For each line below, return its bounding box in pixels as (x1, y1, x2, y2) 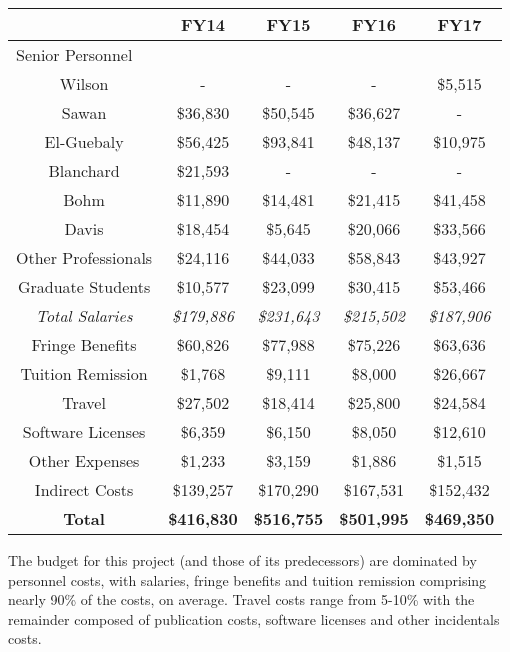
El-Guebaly (44, 130, 124, 153)
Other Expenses (28, 449, 140, 472)
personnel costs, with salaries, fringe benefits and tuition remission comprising (8, 569, 487, 590)
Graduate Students (17, 275, 151, 298)
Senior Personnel (16, 43, 133, 66)
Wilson (59, 72, 109, 95)
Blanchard (48, 159, 120, 182)
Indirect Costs (34, 478, 134, 501)
